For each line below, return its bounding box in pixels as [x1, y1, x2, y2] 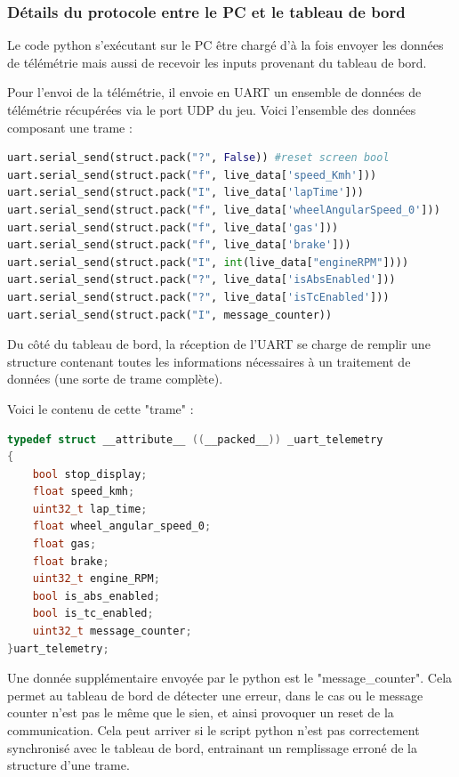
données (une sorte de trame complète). [7, 369, 223, 388]
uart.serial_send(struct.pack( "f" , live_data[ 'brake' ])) [7, 239, 351, 252]
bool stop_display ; [32, 467, 148, 481]
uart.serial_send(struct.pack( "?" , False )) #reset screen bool [7, 151, 390, 165]
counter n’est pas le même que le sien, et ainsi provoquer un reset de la [7, 703, 394, 722]
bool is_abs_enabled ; [32, 589, 160, 603]
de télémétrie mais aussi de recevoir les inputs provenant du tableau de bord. [7, 53, 427, 71]
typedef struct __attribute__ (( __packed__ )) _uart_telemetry [7, 433, 383, 446]
